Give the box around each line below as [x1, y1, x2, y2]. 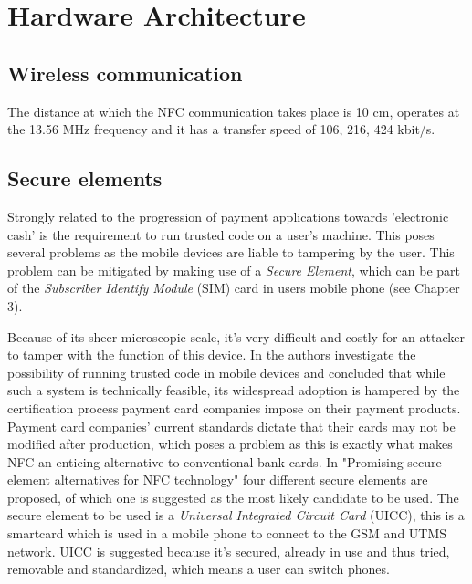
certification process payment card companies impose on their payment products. [7, 398, 461, 417]
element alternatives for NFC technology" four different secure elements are [7, 470, 428, 489]
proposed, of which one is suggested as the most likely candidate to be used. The [7, 487, 459, 506]
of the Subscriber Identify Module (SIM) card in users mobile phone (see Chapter [7, 278, 460, 297]
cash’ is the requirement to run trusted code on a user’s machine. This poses [7, 224, 435, 244]
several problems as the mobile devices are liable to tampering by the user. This [7, 243, 455, 262]
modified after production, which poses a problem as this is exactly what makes [7, 434, 453, 454]
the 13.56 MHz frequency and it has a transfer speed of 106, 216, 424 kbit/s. [7, 120, 435, 139]
